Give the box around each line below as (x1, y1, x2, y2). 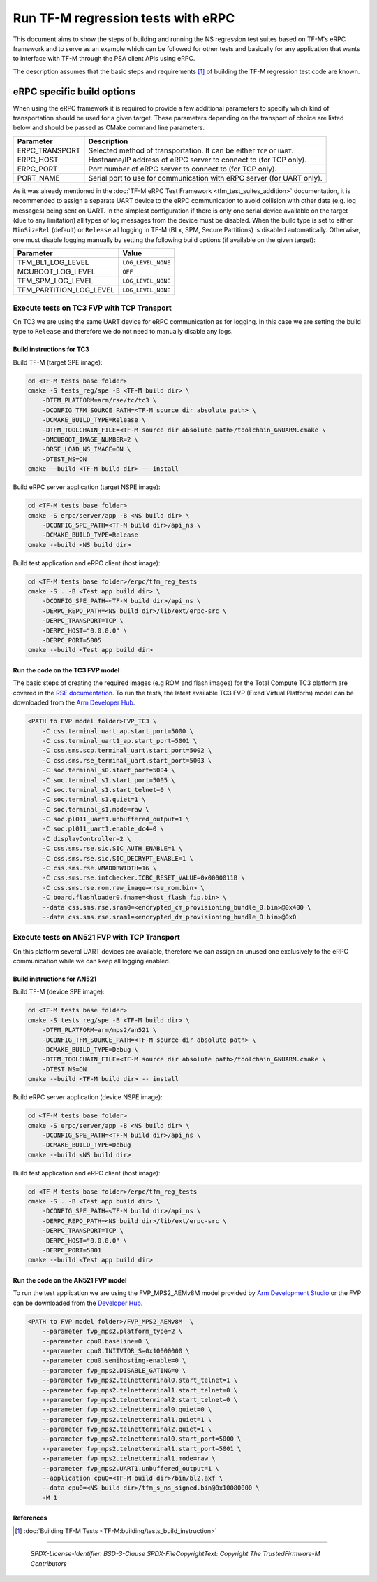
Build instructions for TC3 (13, 345, 90, 353)
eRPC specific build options (13, 85, 136, 97)
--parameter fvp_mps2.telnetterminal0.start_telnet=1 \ (42, 1376, 238, 1385)
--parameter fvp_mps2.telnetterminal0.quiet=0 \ (42, 1406, 212, 1413)
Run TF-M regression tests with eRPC (13, 10, 235, 26)
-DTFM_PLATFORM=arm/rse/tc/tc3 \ (42, 396, 157, 404)
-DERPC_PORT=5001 (42, 1246, 102, 1255)
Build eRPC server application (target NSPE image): (13, 483, 161, 491)
